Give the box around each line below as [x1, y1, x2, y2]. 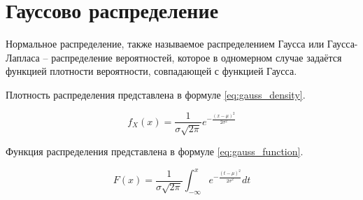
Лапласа [6, 50, 40, 64]
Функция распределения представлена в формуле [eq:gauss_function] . [6, 143, 304, 158]
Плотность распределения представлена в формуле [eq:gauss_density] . [6, 87, 306, 101]
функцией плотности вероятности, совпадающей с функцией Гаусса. [6, 64, 297, 78]
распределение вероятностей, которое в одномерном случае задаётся [51, 50, 342, 64]
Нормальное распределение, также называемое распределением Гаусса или [6, 36, 325, 51]
